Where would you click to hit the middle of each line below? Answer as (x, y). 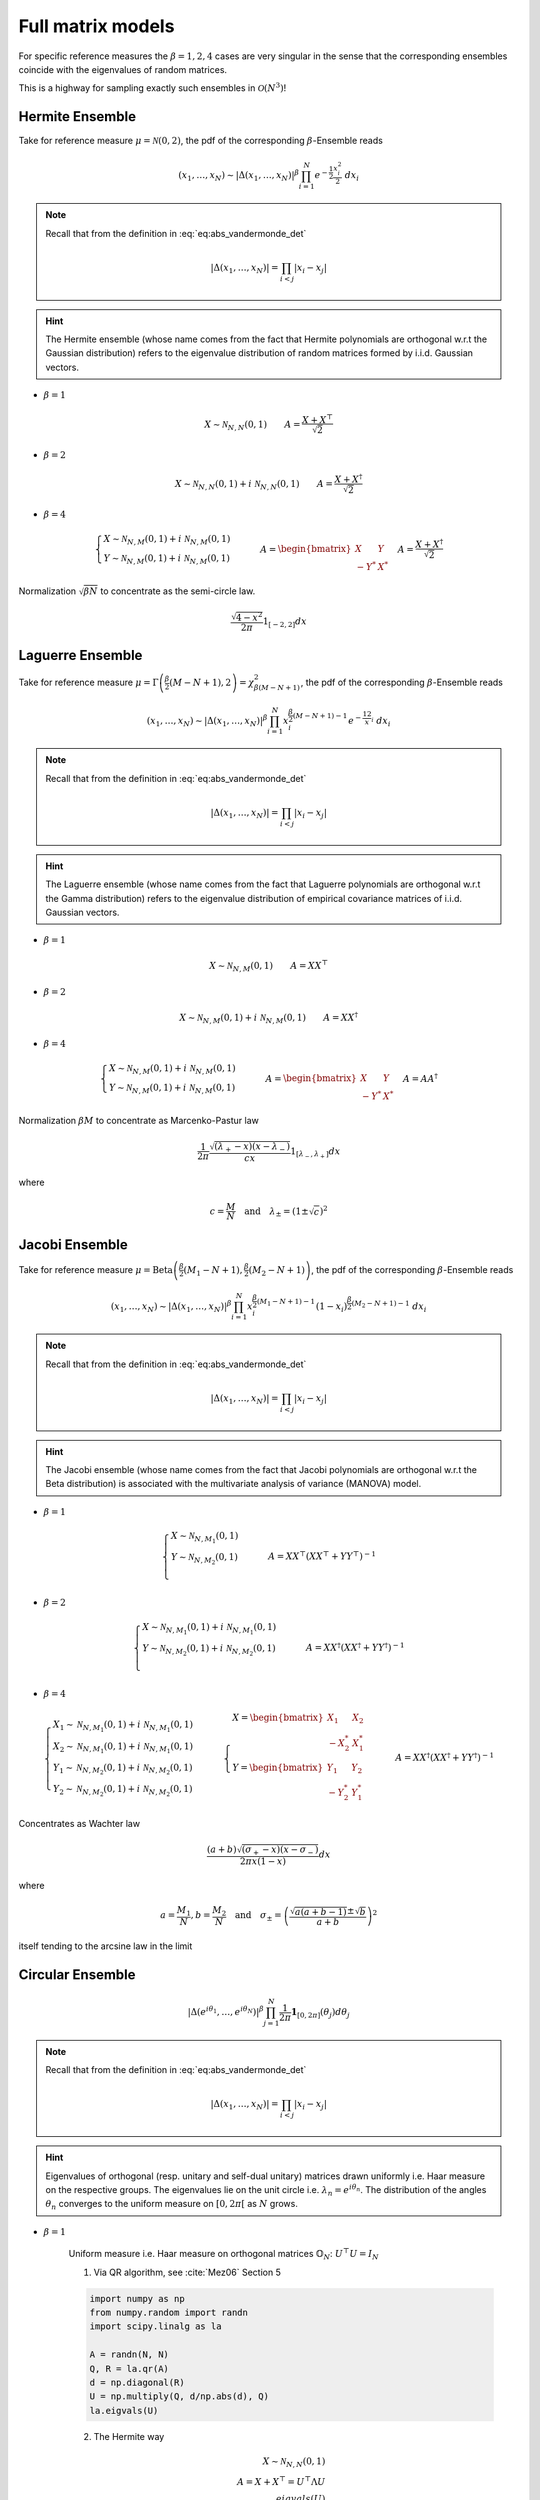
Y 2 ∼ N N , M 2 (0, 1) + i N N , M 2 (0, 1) (123, 1790)
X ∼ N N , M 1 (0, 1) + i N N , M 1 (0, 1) (209, 1628)
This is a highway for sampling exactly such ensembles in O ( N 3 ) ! (152, 87)
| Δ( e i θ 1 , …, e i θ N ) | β (225, 2011)
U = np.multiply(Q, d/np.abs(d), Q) (179, 2396)
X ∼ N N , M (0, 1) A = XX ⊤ (268, 966)
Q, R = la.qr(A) (129, 2368)
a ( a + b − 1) (320, 1911)
